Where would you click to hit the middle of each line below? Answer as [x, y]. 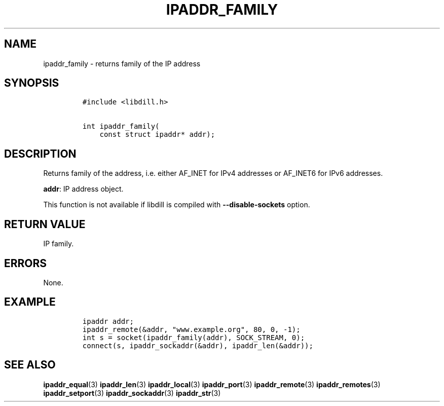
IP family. [59, 244]
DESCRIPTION [40, 154]
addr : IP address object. [83, 189]
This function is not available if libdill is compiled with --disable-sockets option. [177, 205]
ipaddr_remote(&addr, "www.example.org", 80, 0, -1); [191, 329]
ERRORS [26, 263]
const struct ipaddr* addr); [157, 135]
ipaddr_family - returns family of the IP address [122, 63]
